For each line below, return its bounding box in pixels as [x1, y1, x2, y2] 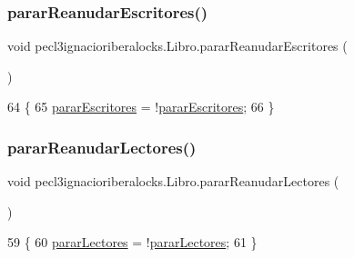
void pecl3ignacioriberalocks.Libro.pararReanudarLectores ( [7, 172, 339, 191]
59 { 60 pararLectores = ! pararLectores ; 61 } [7, 233, 258, 252]
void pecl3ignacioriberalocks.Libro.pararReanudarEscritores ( [7, 36, 348, 55]
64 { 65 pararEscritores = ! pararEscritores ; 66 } [7, 97, 275, 116]
